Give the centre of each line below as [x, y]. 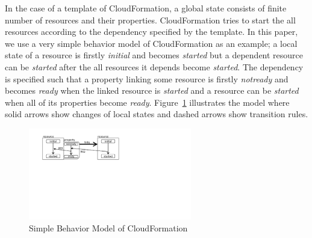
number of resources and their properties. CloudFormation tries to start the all [150, 20]
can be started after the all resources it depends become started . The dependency [154, 66]
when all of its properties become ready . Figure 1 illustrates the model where [147, 102]
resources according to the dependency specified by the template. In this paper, [151, 32]
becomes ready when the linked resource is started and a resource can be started [152, 90]
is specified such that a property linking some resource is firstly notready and [147, 78]
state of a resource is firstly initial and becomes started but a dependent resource [154, 55]
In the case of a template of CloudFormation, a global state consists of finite [146, 8]
